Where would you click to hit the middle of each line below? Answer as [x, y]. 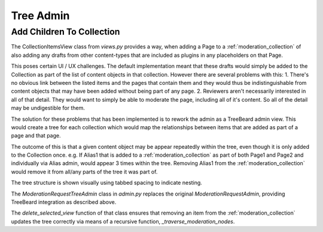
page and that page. [36, 136]
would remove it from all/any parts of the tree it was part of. [84, 172]
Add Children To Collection [65, 32]
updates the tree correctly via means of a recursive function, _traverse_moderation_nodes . [123, 221]
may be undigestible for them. [48, 108]
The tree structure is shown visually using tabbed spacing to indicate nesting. [107, 183]
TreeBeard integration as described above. [64, 202]
